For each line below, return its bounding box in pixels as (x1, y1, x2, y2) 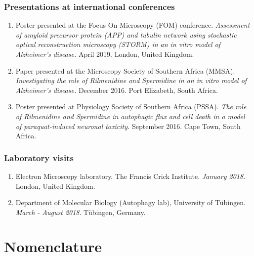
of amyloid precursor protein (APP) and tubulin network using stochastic (15, 29, 237, 40)
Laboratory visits (4, 151, 74, 164)
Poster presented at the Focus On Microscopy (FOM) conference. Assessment (15, 20, 250, 30)
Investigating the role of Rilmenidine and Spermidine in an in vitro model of (15, 75, 247, 85)
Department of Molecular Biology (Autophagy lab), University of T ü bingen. (15, 197, 246, 208)
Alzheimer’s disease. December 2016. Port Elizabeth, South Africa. (15, 85, 218, 95)
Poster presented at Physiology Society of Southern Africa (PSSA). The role (15, 101, 247, 112)
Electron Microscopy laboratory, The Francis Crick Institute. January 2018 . (15, 171, 246, 181)
